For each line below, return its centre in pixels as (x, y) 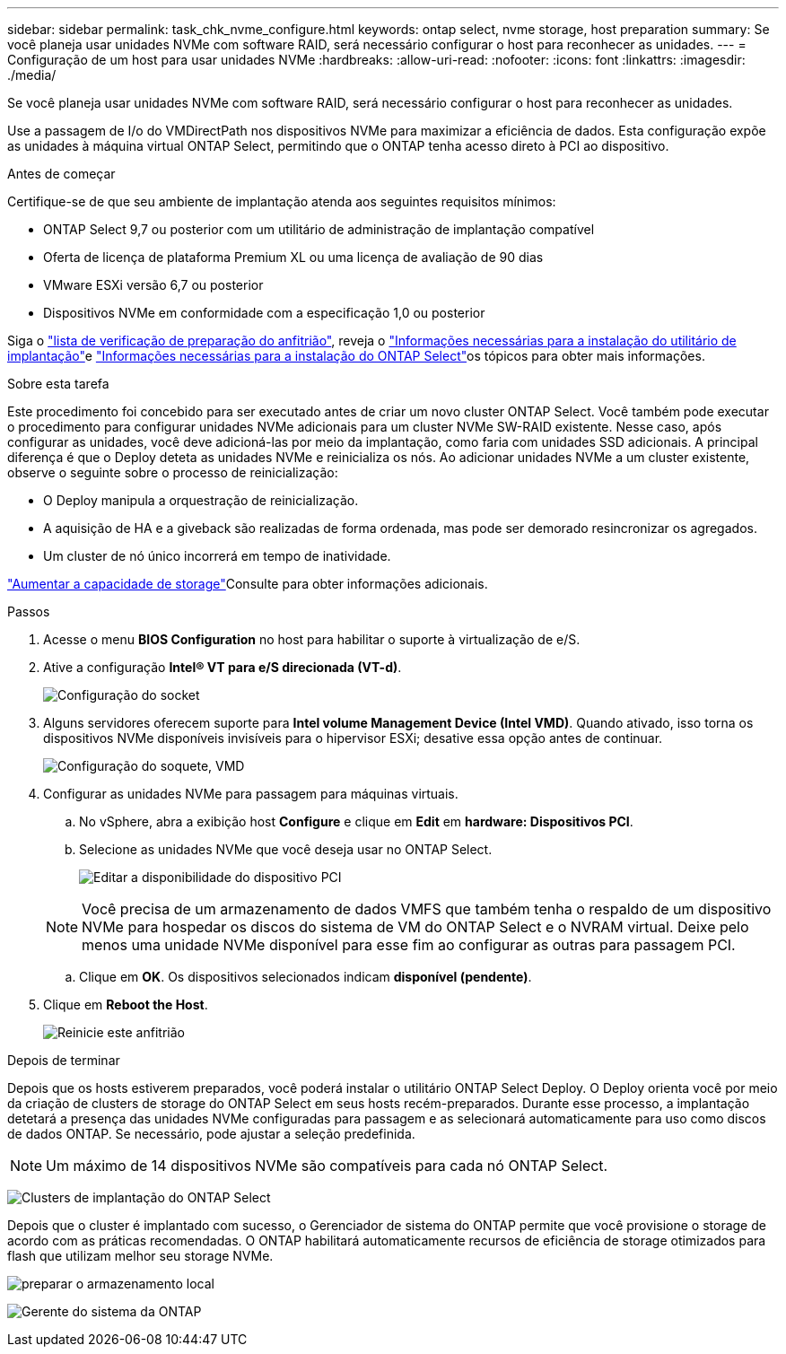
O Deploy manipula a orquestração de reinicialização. (201, 500)
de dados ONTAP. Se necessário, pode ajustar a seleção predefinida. (211, 1134)
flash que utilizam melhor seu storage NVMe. (140, 1256)
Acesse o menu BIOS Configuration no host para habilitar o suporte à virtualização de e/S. (312, 639)
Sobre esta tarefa (58, 384)
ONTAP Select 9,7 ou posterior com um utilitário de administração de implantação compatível (319, 229)
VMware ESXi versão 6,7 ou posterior (153, 285)
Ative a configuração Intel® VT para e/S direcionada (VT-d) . (223, 667)
